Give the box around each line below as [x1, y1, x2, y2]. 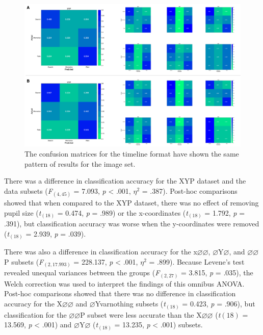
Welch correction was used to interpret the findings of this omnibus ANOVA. [4, 278, 245, 289]
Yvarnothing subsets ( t [95, 298, 166, 309]
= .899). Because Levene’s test [149, 256, 245, 267]
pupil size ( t [4, 207, 41, 218]
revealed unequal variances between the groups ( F [4, 267, 160, 278]
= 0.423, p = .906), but [182, 298, 255, 309]
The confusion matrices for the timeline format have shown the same [24, 148, 239, 159]
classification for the [4, 309, 67, 320]
